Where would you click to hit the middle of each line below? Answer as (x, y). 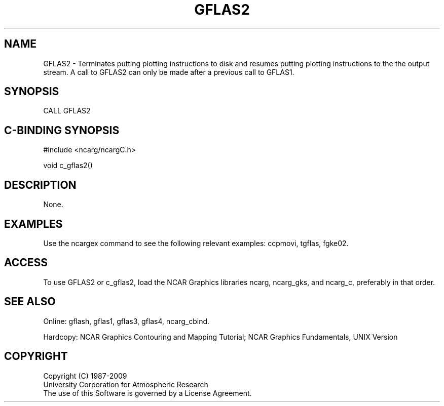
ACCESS (26, 263)
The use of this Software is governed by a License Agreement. (147, 393)
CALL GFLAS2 (67, 111)
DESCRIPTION (40, 185)
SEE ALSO (30, 302)
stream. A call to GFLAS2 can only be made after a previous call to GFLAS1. (169, 72)
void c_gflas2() (68, 166)
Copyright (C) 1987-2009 (85, 376)
